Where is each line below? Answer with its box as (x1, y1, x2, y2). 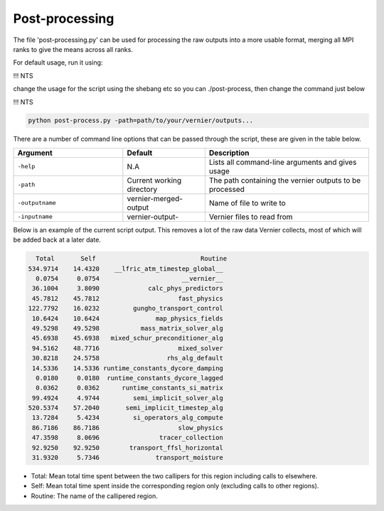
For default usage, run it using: (13, 58, 103, 67)
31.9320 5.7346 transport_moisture (32, 453, 223, 462)
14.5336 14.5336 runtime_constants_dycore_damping (32, 364, 223, 372)
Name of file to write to (208, 198, 286, 208)
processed (208, 184, 245, 194)
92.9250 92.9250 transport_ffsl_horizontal (32, 443, 223, 451)
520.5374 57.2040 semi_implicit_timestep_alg (28, 404, 223, 412)
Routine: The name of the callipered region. (31, 491, 158, 500)
